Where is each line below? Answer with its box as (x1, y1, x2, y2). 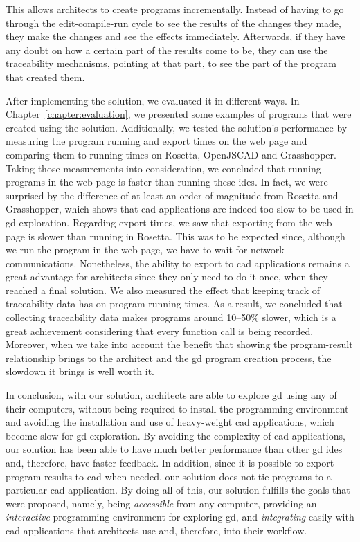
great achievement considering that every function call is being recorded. (6, 323, 314, 338)
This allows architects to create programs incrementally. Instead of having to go (6, 2, 344, 16)
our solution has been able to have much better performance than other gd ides (6, 442, 343, 456)
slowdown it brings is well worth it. (6, 364, 154, 379)
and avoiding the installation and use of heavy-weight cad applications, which (6, 415, 334, 429)
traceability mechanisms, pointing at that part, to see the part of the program (6, 56, 336, 71)
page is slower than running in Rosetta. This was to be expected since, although (6, 228, 345, 243)
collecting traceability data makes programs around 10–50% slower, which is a (6, 310, 336, 325)
